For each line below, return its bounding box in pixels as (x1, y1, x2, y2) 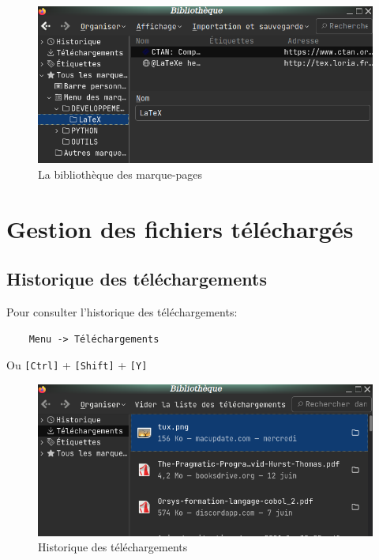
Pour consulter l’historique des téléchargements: (6, 304, 238, 320)
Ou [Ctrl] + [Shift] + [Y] (6, 357, 148, 373)
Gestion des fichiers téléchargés (6, 212, 354, 244)
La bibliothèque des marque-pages (38, 166, 203, 183)
